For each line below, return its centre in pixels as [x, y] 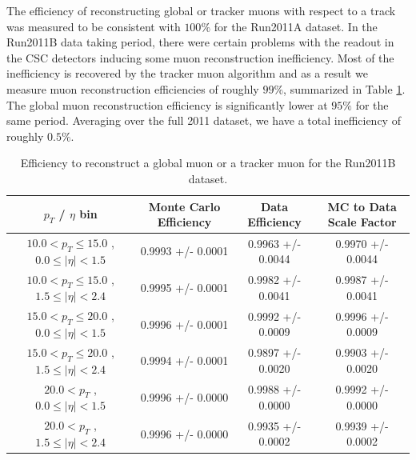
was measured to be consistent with [94, 26]
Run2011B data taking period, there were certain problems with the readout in [200, 42]
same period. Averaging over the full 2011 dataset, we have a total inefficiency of [204, 120]
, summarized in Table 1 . [344, 88]
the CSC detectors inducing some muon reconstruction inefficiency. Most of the [200, 57]
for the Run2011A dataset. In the [296, 26]
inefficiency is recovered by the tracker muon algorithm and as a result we [187, 73]
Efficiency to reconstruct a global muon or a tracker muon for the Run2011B [208, 163]
